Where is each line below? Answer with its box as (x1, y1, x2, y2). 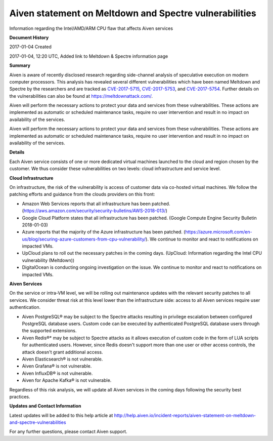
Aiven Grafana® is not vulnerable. (22, 363, 92, 369)
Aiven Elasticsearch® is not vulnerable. (22, 356, 103, 362)
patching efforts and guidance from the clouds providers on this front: (9, 191, 155, 197)
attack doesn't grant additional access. (22, 349, 103, 355)
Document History (9, 34, 49, 41)
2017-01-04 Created (9, 44, 52, 50)
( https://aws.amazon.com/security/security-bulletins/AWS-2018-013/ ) (22, 208, 168, 214)
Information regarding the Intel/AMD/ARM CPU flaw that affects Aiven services (9, 25, 173, 31)
